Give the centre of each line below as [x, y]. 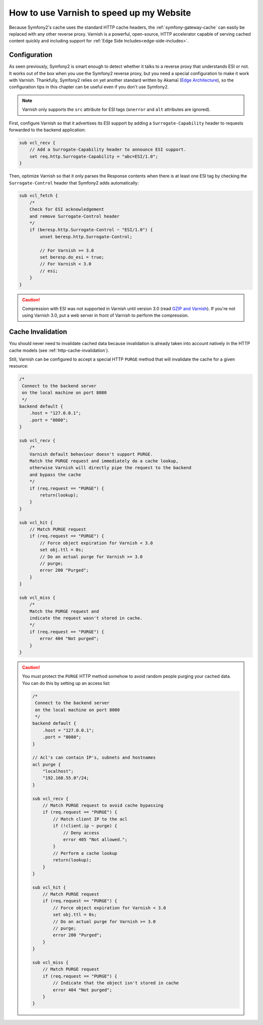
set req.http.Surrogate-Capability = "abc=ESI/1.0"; [94, 156]
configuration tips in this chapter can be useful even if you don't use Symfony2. [89, 87]
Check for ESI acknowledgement [67, 209]
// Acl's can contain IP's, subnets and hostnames [94, 758]
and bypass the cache [55, 474]
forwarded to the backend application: [47, 130]
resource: [19, 366]
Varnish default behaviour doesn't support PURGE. [91, 454]
